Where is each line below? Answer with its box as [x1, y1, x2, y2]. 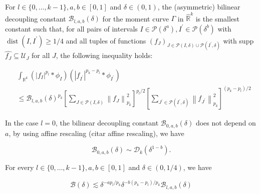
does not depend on [195, 117, 256, 128]
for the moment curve [102, 13, 169, 23]
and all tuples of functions [66, 35, 146, 45]
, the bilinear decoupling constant [56, 117, 159, 128]
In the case [5, 117, 39, 128]
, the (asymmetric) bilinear [157, 1, 240, 11]
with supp [223, 35, 254, 45]
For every [5, 162, 34, 172]
